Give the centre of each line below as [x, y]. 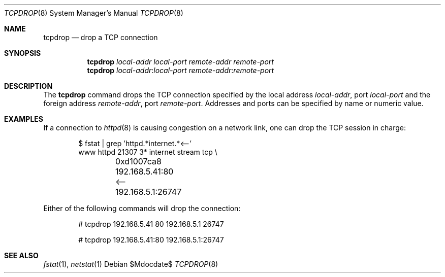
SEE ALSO [21, 255]
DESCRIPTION [28, 86]
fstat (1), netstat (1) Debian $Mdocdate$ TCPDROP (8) [131, 264]
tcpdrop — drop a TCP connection [101, 37]
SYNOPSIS [23, 53]
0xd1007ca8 [138, 161]
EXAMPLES [24, 119]
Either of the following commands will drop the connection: [142, 208]
